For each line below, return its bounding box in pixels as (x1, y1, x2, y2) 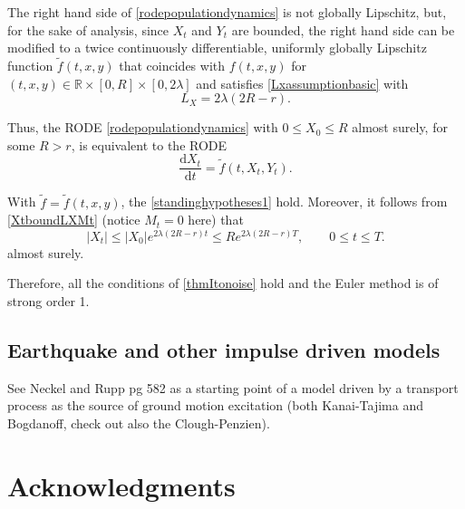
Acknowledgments (7, 466, 236, 504)
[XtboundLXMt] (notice (7, 210, 140, 229)
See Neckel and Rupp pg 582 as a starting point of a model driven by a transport (7, 378, 459, 397)
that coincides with (119, 56, 226, 74)
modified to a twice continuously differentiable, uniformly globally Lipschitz (7, 38, 427, 57)
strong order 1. (7, 292, 90, 311)
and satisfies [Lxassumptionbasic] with (196, 73, 409, 92)
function (7, 56, 53, 74)
